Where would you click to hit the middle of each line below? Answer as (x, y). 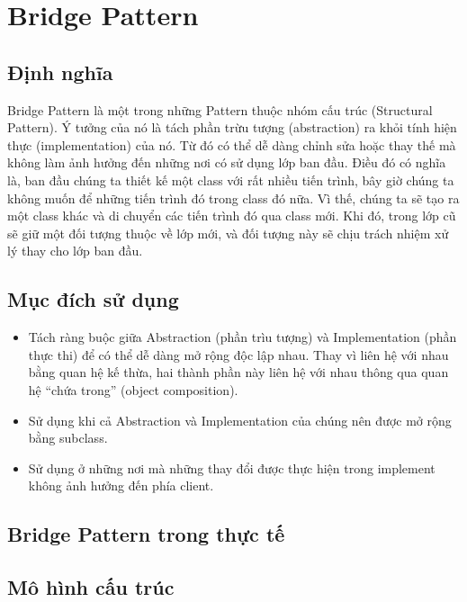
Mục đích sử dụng (93, 299)
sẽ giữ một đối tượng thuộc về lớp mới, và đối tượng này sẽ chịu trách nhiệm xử (228, 233)
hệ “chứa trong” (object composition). (133, 389)
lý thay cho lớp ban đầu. (75, 251)
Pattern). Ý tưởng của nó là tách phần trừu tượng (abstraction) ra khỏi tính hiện (232, 127)
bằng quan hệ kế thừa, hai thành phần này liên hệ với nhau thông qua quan (238, 372)
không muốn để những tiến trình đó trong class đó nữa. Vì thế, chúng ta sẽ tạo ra (233, 198)
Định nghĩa (60, 72)
